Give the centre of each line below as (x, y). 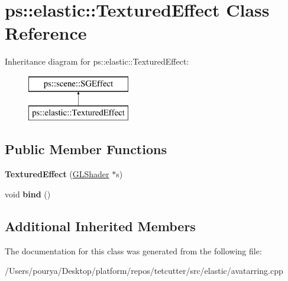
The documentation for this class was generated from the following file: (133, 250)
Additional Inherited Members (100, 226)
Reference (46, 33)
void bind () (28, 194)
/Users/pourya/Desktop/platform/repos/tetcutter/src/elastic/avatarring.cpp (144, 271)
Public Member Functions (86, 149)
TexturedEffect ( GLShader (57, 174)
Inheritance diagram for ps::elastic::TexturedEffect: (97, 61)
